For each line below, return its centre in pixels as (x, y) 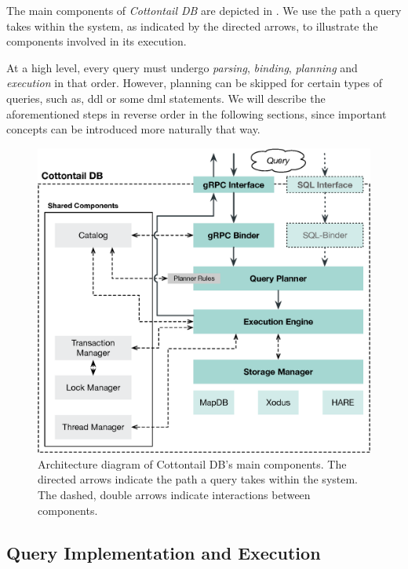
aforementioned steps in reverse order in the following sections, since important (197, 113)
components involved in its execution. (97, 41)
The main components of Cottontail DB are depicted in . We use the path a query (204, 10)
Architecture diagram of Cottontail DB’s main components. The (192, 463)
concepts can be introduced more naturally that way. (133, 129)
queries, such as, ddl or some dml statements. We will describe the (166, 98)
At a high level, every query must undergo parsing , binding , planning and (182, 67)
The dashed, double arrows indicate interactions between (174, 494)
